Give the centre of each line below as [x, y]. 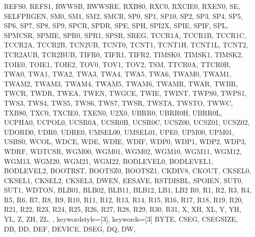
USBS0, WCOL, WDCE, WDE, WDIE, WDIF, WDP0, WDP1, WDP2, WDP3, [125, 141]
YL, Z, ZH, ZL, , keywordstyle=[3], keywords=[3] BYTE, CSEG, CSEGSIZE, [121, 219]
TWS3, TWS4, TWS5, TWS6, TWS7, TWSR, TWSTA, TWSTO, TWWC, [118, 102]
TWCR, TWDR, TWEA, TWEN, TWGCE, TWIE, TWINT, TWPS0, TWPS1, [126, 93]
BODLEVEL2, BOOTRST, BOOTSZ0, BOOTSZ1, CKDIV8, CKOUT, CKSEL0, [127, 171]
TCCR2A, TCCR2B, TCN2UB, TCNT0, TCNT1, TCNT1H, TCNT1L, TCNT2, [126, 45]
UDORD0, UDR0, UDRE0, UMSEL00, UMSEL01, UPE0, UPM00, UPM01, [119, 132]
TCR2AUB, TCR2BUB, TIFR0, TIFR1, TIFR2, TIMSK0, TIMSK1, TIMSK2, [124, 54]
